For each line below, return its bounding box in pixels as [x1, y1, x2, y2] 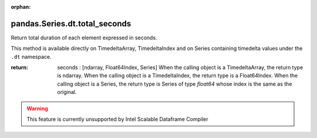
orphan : [11, 4, 31, 10]
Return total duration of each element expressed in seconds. [11, 34, 158, 41]
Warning [26, 105, 48, 112]
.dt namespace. [11, 53, 52, 60]
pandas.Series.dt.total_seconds [11, 18, 131, 29]
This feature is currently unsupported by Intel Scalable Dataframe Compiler [26, 116, 208, 123]
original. [57, 89, 77, 96]
